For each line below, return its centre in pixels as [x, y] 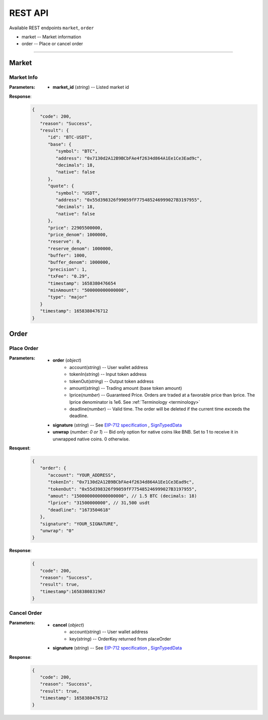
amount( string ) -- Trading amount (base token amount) [126, 388]
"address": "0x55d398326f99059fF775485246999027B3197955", [129, 200]
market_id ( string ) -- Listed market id [91, 87]
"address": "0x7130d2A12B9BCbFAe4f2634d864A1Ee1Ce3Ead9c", [129, 158]
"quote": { [61, 186]
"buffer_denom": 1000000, [79, 262]
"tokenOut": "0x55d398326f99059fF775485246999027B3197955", [122, 489]
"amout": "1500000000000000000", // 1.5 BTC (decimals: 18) [122, 496]
